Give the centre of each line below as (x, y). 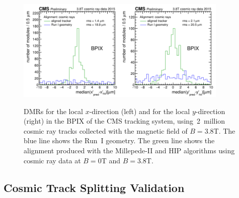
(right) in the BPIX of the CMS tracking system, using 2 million (125, 121)
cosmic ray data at (52, 160)
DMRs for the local (53, 111)
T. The (224, 130)
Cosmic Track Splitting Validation (94, 187)
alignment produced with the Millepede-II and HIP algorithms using (129, 150)
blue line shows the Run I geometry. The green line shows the (119, 140)
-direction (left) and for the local (140, 111)
